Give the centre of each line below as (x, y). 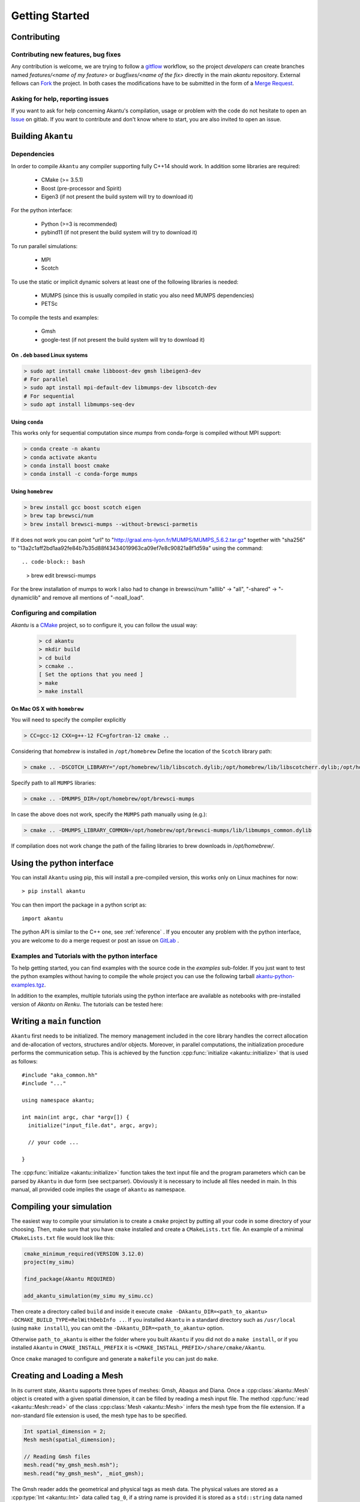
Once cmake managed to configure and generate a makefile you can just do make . (115, 1358)
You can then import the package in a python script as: (79, 905)
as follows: (25, 1061)
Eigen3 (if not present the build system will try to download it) (117, 196)
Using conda (27, 422)
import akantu (42, 919)
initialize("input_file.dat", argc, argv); (93, 1126)
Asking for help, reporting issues (60, 99)
